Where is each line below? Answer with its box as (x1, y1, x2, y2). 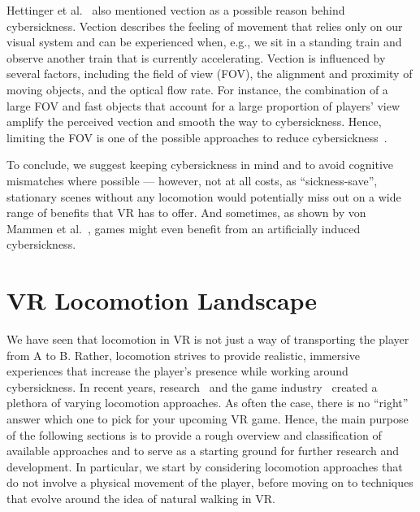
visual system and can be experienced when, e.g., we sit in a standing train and (6, 33, 402, 50)
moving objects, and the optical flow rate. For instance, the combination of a (6, 80, 388, 98)
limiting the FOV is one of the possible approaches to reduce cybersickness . (6, 128, 388, 145)
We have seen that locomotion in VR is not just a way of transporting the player (6, 331, 409, 348)
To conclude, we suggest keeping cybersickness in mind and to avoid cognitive (6, 156, 393, 173)
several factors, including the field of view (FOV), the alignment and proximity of (6, 65, 413, 82)
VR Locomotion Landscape (6, 284, 318, 317)
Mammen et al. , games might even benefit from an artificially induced (6, 219, 361, 236)
